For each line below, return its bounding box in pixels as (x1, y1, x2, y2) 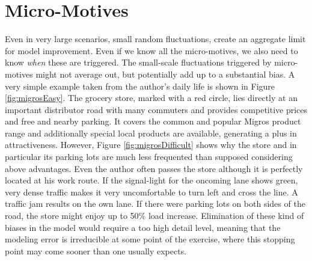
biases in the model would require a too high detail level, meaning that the (5, 221, 281, 233)
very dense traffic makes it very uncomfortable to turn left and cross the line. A (5, 185, 298, 198)
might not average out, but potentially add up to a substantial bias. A (35, 67, 295, 80)
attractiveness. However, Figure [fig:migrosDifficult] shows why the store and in (5, 138, 297, 151)
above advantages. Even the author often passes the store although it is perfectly (5, 162, 303, 174)
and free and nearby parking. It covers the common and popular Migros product (5, 115, 301, 127)
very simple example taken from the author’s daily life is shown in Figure (5, 79, 275, 92)
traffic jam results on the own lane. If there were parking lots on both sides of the (5, 197, 305, 210)
